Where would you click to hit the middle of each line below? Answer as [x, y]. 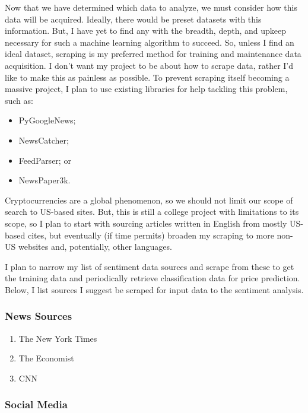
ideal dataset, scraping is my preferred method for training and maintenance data [153, 54]
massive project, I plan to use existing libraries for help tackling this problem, [146, 89]
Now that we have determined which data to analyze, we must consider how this [151, 7]
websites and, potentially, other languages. [95, 247]
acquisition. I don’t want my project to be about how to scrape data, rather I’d [149, 65]
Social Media [36, 404]
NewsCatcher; [44, 140]
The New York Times [58, 338]
